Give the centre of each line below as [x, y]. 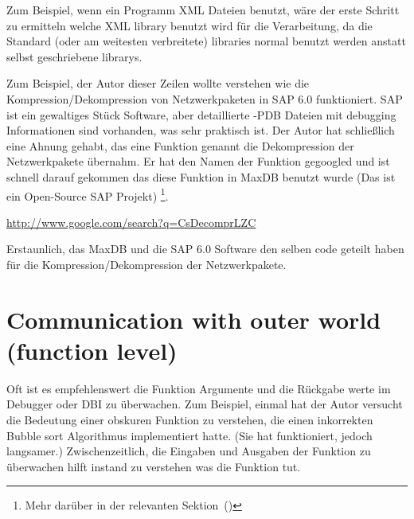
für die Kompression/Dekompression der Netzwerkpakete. [146, 264]
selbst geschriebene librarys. [74, 56]
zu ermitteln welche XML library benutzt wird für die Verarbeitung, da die [189, 25]
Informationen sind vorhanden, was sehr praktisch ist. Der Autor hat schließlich [201, 130]
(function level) [92, 350]
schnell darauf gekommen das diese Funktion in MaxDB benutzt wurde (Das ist [201, 176]
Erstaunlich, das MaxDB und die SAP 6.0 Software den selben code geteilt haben [205, 249]
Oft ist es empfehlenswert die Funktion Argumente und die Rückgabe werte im [199, 388]
